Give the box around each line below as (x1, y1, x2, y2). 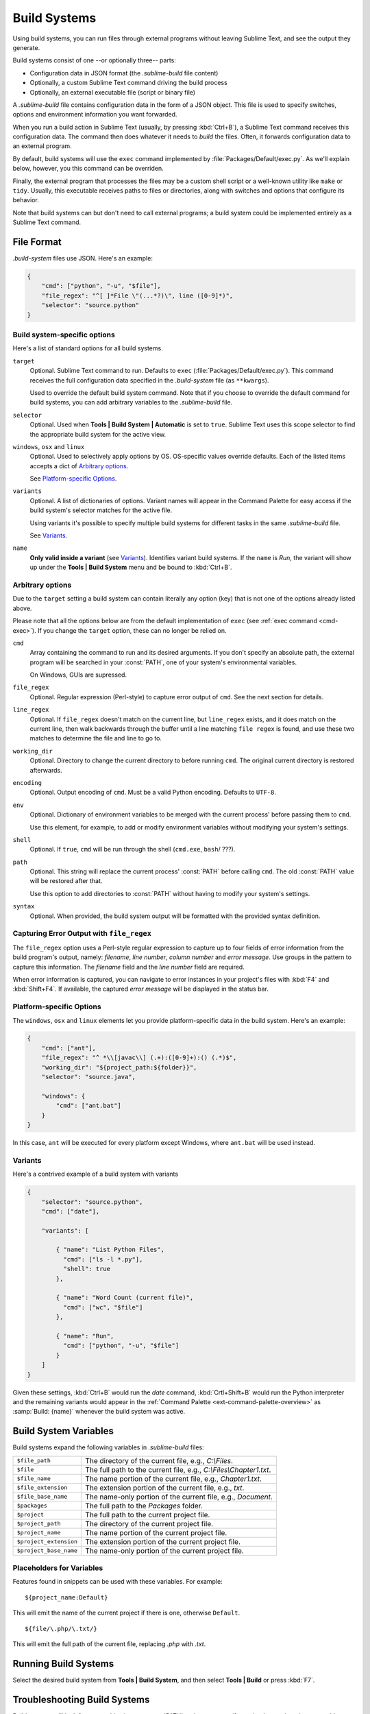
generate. (12, 43, 40, 51)
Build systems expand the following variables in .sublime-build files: (12, 1443, 205, 1451)
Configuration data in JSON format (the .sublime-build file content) (29, 69, 219, 77)
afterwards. (29, 766, 62, 774)
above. (12, 604, 32, 612)
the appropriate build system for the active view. (29, 430, 166, 438)
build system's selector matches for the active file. (29, 506, 173, 514)
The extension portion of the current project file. (85, 1536, 241, 1546)
